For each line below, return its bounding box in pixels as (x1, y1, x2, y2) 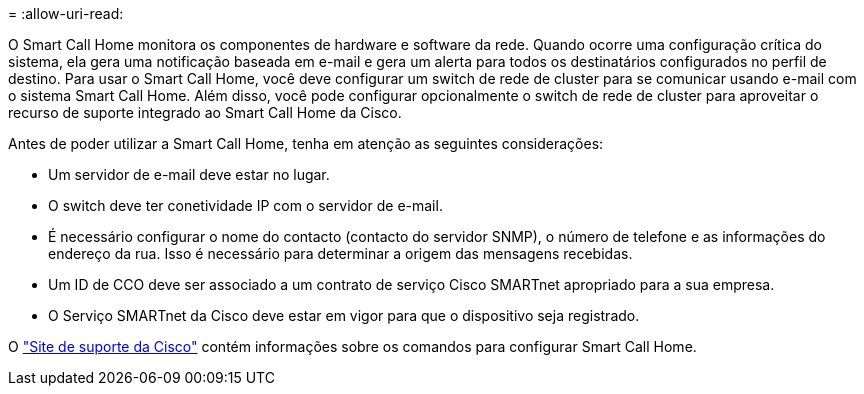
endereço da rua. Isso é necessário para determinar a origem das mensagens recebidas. (48, 245, 633, 262)
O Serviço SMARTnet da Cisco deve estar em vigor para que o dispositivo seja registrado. (48, 307, 640, 324)
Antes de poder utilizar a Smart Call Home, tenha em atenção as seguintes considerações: (8, 135, 604, 152)
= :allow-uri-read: (8, 5, 124, 22)
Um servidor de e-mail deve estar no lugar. (48, 166, 330, 183)
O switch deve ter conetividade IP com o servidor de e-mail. (48, 197, 443, 214)
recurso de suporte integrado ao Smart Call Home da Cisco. (8, 104, 402, 121)
